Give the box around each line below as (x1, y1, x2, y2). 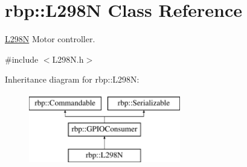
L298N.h (52, 52, 84, 65)
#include (5, 52, 39, 65)
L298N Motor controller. (5, 33, 95, 45)
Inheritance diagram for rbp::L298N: (5, 73, 140, 86)
